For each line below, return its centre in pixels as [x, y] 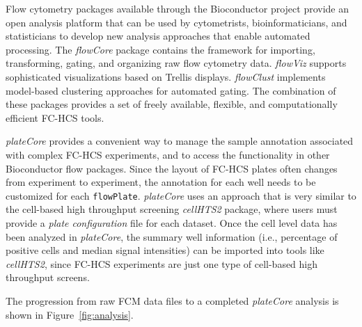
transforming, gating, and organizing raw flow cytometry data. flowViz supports [176, 63]
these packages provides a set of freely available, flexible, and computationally [172, 104]
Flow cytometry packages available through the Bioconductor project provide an [178, 8]
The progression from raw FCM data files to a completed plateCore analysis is [172, 300]
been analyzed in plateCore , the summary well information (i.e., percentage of [172, 236]
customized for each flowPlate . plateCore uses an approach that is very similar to [181, 195]
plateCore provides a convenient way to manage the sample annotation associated [180, 141]
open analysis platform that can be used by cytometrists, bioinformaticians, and [176, 22]
